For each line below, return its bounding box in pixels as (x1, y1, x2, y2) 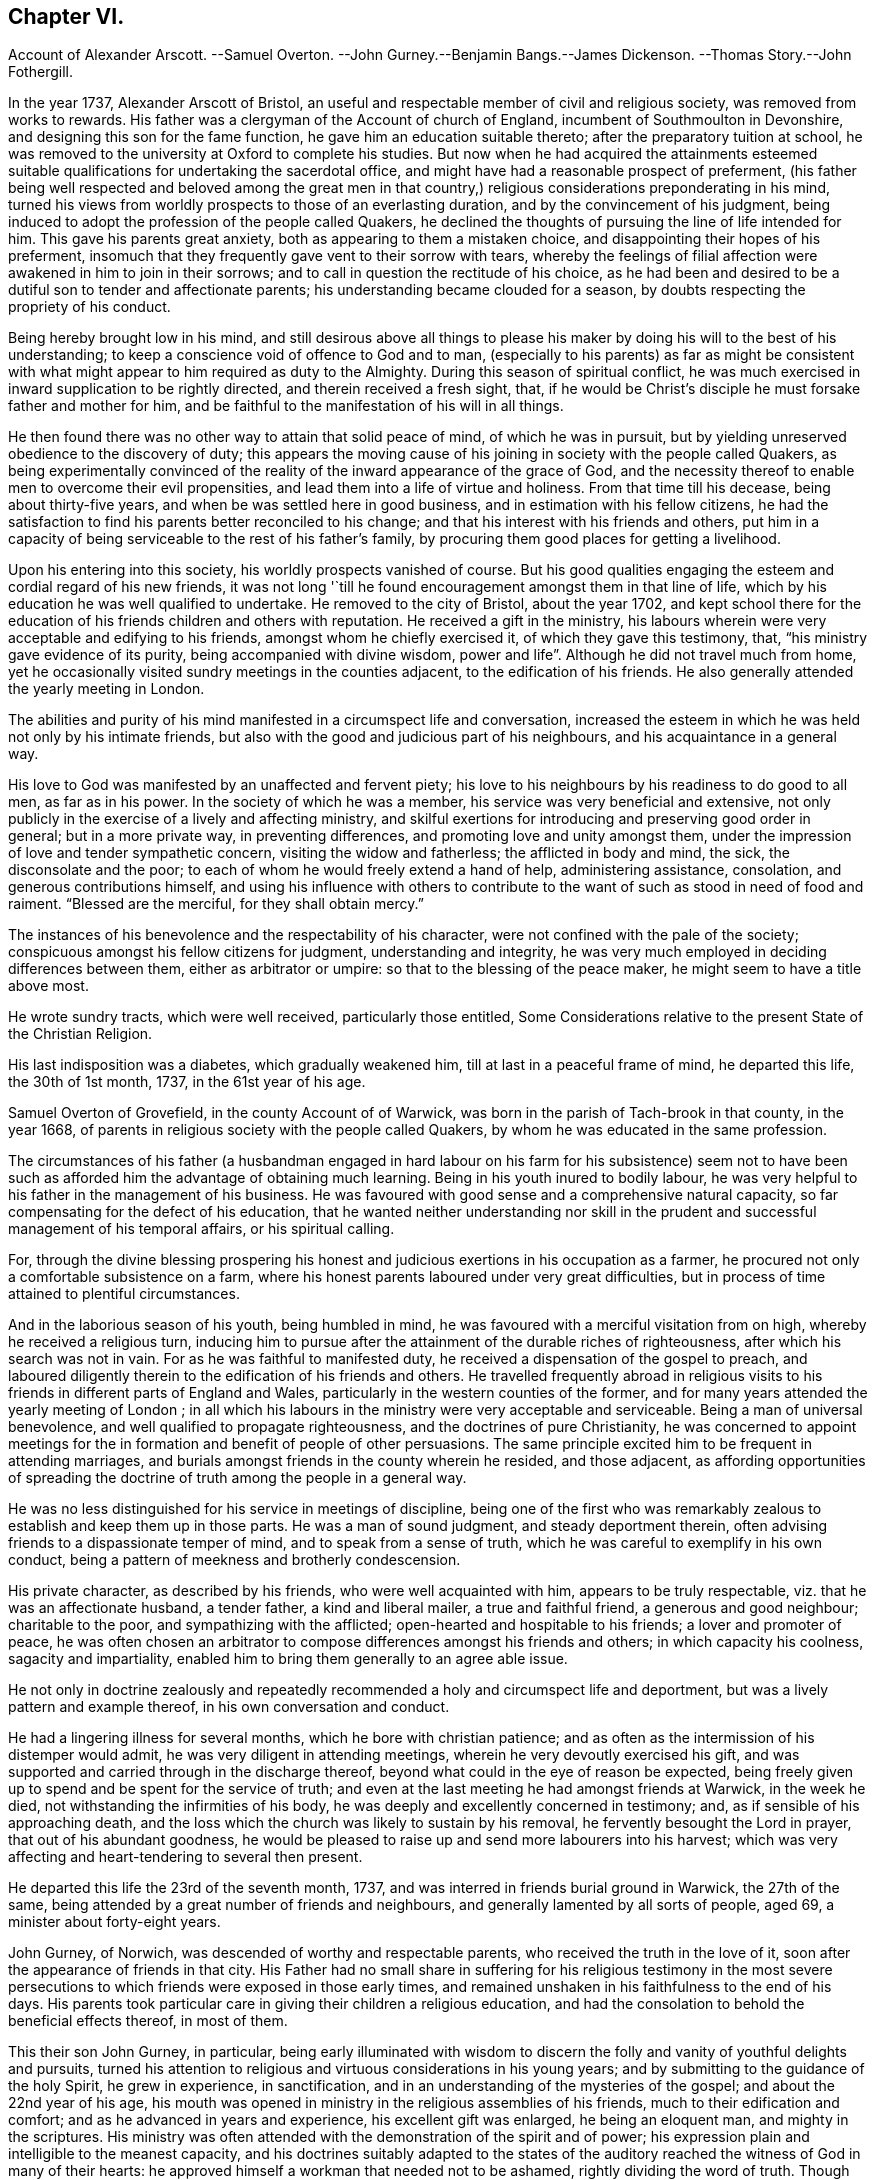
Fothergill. (8, 63, 73, 81)
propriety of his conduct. (8, 298, 171, 316)
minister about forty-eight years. (8, 1913, 221, 1931)
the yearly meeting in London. (8, 680, 205, 698)
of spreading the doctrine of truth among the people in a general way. (8, 1469, 467, 1487)
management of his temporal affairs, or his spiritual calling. (8, 1220, 395, 1238)
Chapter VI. (8, 4, 125, 29)
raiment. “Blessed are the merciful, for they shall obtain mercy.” (8, 895, 424, 913)
